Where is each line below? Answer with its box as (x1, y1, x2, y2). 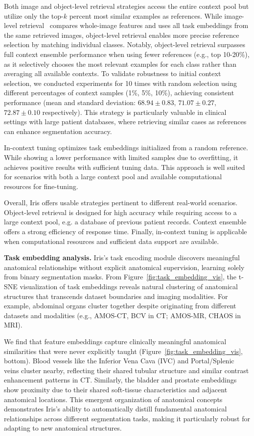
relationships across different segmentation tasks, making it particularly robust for (4, 413, 250, 423)
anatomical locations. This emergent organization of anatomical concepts (4, 394, 223, 404)
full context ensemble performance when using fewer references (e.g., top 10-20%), (4, 49, 250, 59)
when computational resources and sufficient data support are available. (4, 236, 219, 246)
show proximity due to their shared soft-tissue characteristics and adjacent (4, 384, 228, 394)
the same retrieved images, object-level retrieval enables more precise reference (4, 29, 239, 40)
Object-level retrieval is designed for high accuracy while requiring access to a (4, 207, 237, 217)
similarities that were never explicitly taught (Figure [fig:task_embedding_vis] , (4, 346, 243, 356)
